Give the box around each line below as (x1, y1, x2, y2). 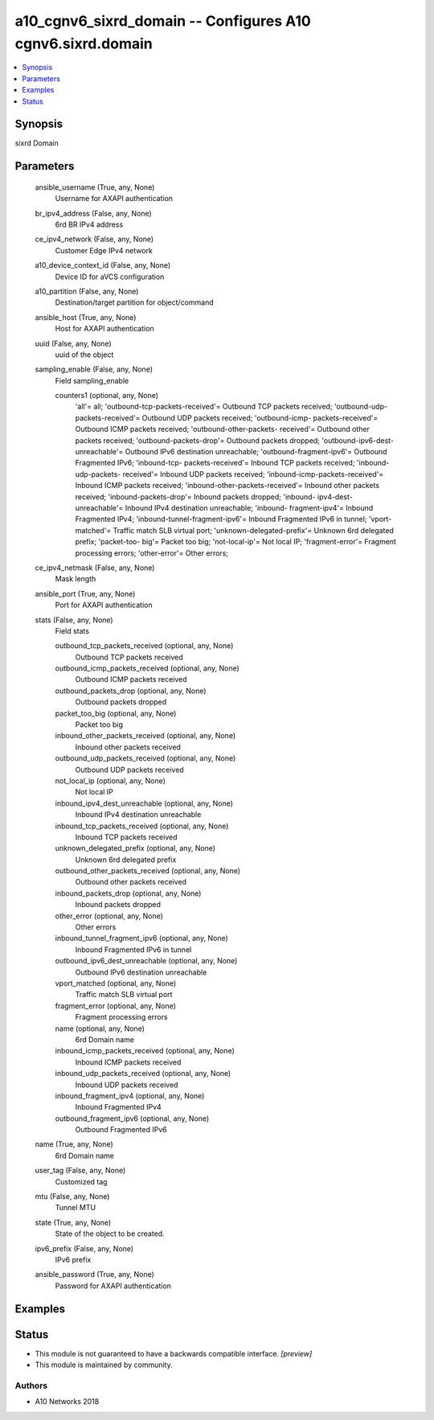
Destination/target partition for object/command (55, 298, 214, 307)
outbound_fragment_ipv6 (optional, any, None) (55, 1114, 210, 1123)
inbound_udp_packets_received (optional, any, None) (55, 1069, 231, 1078)
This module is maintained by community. (35, 1360, 173, 1370)
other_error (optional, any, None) (55, 911, 164, 921)
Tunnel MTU (55, 1203, 96, 1213)
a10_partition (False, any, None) (35, 286, 139, 296)
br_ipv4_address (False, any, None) (35, 208, 152, 218)
